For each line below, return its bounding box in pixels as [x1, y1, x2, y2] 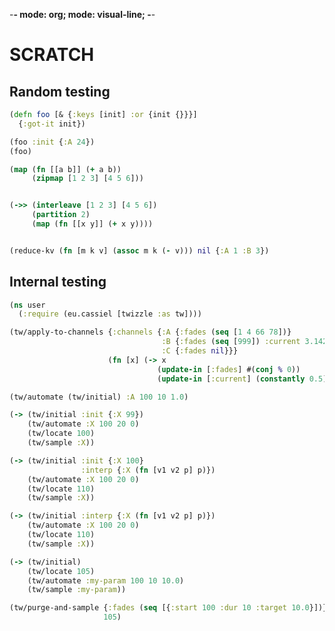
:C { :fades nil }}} [161, 346, 239, 356]
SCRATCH [9, 44, 95, 66]
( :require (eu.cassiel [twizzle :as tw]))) [18, 309, 202, 319]
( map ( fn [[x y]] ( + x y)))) [31, 219, 154, 229]
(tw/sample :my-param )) [27, 585, 127, 595]
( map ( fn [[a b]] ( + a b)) [9, 164, 122, 174]
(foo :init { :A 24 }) [9, 137, 96, 147]
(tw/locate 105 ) [27, 566, 96, 576]
